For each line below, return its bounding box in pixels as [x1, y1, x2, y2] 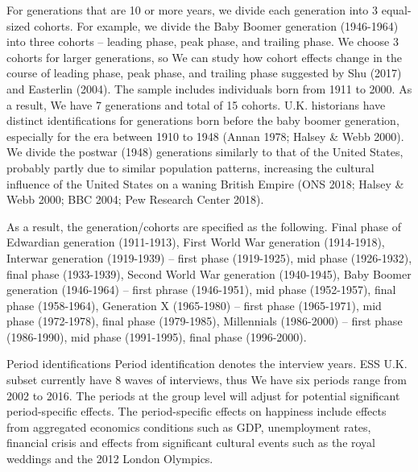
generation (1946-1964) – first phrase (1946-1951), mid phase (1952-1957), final [6, 281, 396, 298]
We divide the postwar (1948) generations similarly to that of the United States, [6, 143, 404, 160]
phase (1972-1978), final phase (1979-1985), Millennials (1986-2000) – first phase [6, 313, 403, 329]
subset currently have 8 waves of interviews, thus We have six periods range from [6, 371, 407, 388]
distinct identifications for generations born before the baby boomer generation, [6, 112, 399, 129]
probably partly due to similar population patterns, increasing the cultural [6, 159, 375, 176]
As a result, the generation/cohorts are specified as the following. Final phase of [6, 217, 402, 234]
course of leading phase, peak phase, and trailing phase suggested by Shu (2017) [6, 64, 402, 81]
